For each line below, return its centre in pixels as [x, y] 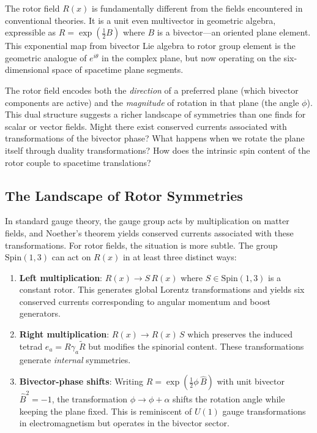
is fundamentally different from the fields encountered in [197, 8]
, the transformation [90, 399]
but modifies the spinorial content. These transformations [196, 346]
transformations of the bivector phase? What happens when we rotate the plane [155, 138]
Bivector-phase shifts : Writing [81, 381]
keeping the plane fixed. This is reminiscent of [106, 411]
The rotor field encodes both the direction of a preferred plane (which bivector [152, 90]
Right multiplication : [64, 334]
